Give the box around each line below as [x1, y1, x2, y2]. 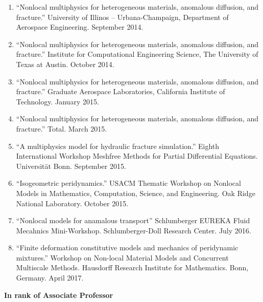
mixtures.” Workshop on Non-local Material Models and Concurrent [16, 252, 229, 263]
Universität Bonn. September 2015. [16, 160, 126, 171]
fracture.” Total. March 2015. [16, 123, 107, 134]
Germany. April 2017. [16, 272, 84, 283]
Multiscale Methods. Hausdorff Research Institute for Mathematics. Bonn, [16, 262, 249, 273]
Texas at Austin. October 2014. [16, 58, 114, 69]
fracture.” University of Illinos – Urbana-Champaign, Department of [16, 11, 229, 22]
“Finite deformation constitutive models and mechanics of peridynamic [16, 242, 238, 253]
